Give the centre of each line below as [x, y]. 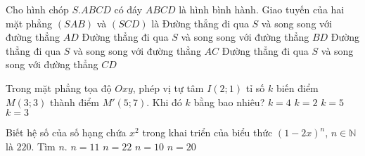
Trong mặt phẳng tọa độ [59, 87]
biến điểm [297, 87]
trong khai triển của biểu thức [207, 132]
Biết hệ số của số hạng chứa [66, 132]
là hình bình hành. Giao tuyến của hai [262, 9]
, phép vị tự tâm [168, 87]
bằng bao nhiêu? [229, 102]
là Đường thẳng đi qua [200, 23]
